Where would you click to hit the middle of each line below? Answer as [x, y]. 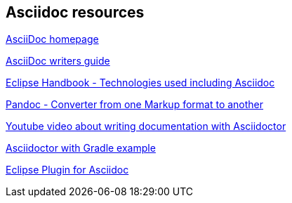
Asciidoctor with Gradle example [81, 148]
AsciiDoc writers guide [58, 61]
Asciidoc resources [75, 12]
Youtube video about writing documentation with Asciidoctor [146, 126]
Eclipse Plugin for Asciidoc [67, 170]
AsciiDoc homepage [52, 39]
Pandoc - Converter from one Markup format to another [135, 105]
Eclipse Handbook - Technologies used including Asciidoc [140, 83]
